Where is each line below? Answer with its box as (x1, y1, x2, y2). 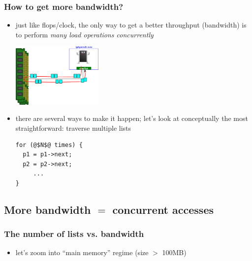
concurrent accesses (112, 202, 214, 217)
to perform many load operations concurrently (15, 29, 154, 39)
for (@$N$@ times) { (15, 141, 83, 148)
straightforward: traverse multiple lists (15, 123, 131, 133)
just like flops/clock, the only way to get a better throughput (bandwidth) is (15, 20, 247, 30)
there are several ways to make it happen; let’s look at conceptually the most (15, 113, 248, 123)
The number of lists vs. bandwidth (4, 228, 144, 240)
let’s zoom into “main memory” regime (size (15, 247, 149, 257)
